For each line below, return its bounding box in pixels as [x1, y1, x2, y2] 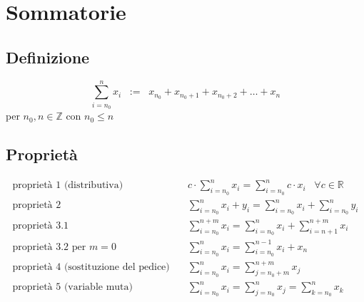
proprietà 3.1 [12, 220, 69, 231]
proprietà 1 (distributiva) [12, 180, 123, 191]
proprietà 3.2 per [12, 241, 86, 252]
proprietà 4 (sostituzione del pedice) [12, 262, 170, 273]
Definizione [6, 46, 90, 68]
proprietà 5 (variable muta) [12, 282, 133, 293]
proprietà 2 [12, 200, 61, 211]
